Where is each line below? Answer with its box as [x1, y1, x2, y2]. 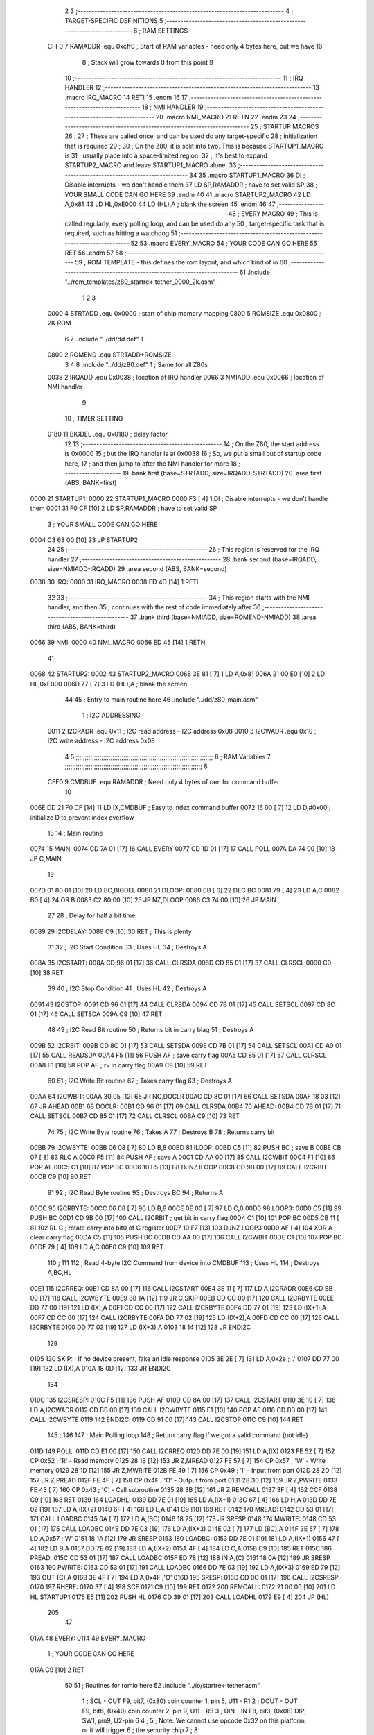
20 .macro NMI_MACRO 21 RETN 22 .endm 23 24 [156, 112, 297, 121]
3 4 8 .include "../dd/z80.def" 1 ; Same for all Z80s [64, 360, 208, 369]
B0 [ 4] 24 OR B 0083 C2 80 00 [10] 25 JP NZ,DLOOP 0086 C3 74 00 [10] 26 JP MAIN [30, 895, 277, 904]
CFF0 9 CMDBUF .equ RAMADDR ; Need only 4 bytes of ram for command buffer [47, 778, 280, 786]
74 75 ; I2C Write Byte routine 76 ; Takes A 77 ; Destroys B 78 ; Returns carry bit [47, 1128, 275, 1136]
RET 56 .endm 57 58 [64, 248, 123, 257]
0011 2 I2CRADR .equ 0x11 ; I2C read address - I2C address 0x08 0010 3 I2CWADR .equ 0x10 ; [47, 727, 317, 735]
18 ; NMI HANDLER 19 [141, 103, 204, 111]
